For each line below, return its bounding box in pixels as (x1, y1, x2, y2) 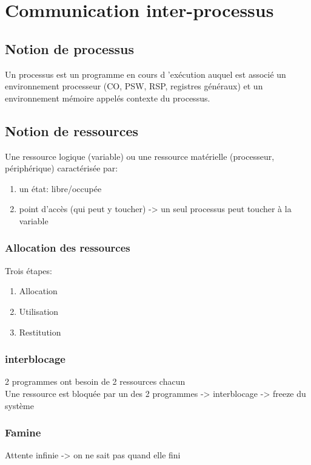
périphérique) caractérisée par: (5, 162, 118, 174)
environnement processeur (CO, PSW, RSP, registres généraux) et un (5, 80, 263, 92)
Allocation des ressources (5, 240, 130, 255)
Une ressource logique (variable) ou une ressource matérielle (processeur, (5, 150, 275, 162)
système (5, 399, 34, 412)
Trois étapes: (5, 264, 52, 277)
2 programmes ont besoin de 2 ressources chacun (5, 375, 186, 388)
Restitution (19, 325, 61, 338)
